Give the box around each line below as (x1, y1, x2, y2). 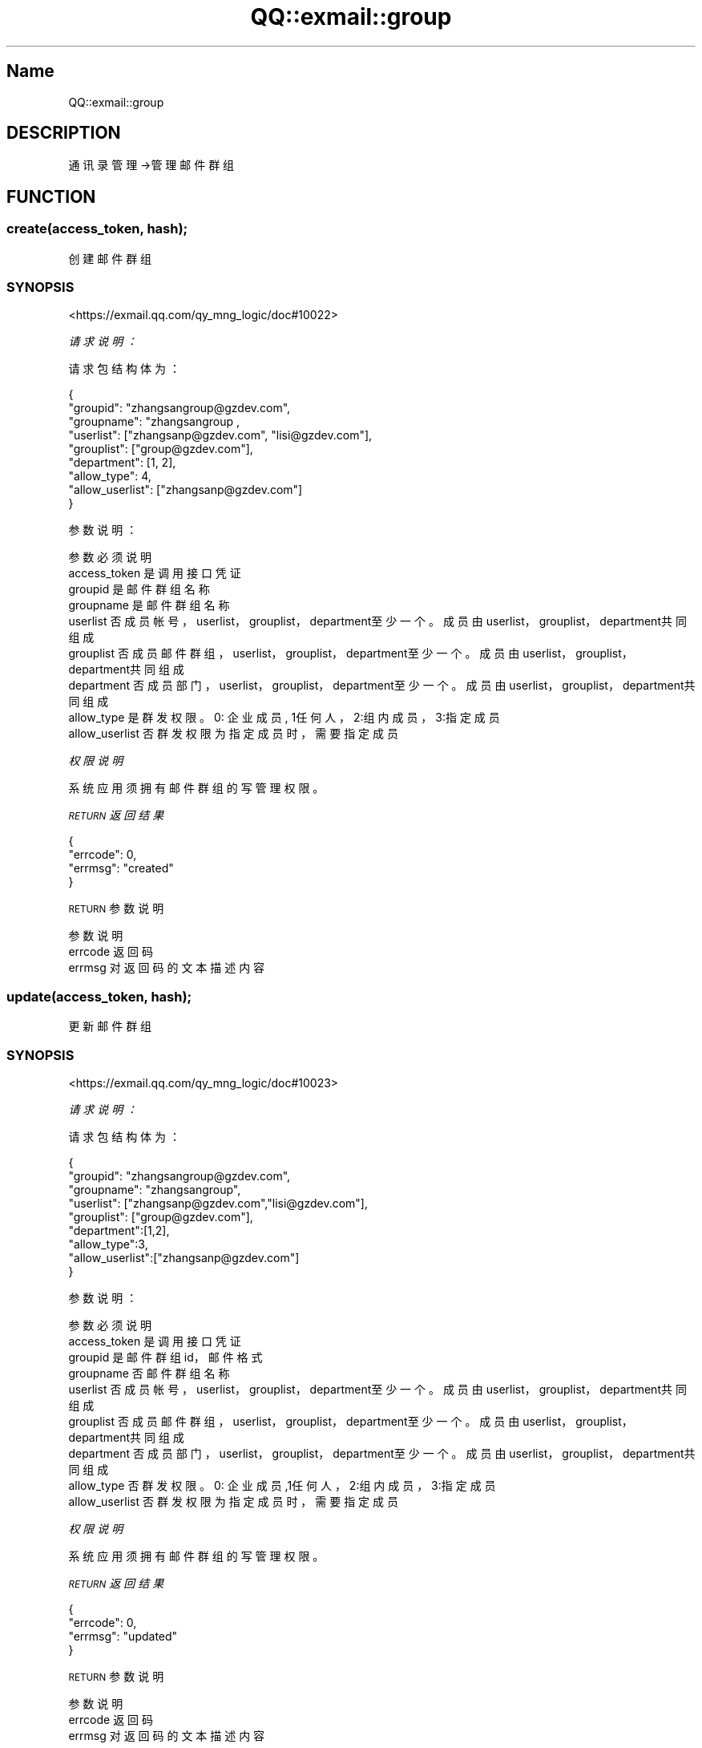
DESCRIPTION (6, 123, 121, 144)
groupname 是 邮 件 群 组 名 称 (68, 598, 230, 613)
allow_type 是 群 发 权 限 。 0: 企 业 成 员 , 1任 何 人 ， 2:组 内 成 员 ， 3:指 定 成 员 (68, 710, 500, 725)
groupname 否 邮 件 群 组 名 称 (68, 1366, 230, 1380)
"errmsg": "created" (68, 861, 174, 876)
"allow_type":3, (68, 1236, 148, 1251)
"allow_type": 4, (68, 469, 151, 484)
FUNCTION (6, 186, 96, 207)
